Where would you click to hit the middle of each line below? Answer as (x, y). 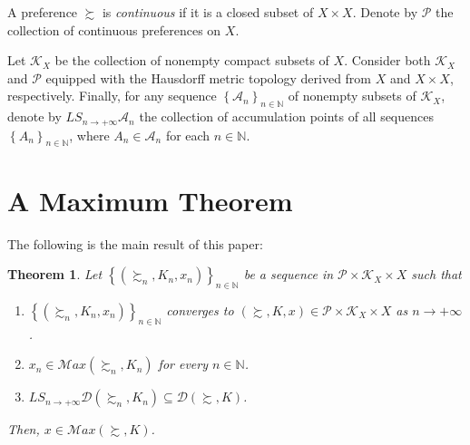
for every (183, 364)
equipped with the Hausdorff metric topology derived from (209, 77)
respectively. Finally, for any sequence (112, 96)
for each (188, 135)
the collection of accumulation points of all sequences (286, 116)
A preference (43, 12)
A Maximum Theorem (150, 200)
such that (436, 274)
